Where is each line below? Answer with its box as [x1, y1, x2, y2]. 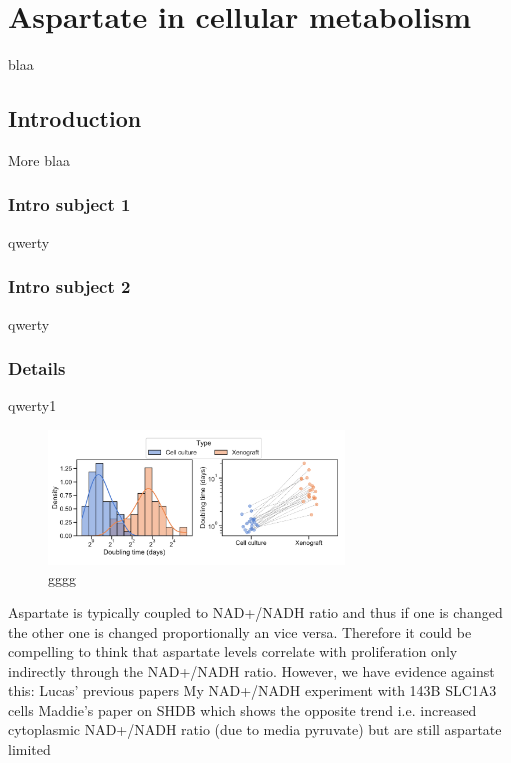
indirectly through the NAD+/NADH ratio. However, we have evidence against [8, 660, 495, 681]
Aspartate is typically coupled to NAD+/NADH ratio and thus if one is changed [8, 601, 503, 622]
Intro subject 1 [8, 192, 131, 217]
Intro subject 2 [8, 274, 131, 299]
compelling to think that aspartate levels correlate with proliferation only [8, 641, 458, 662]
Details [8, 356, 66, 381]
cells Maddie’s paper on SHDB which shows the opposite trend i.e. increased [8, 699, 477, 720]
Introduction [8, 103, 142, 134]
